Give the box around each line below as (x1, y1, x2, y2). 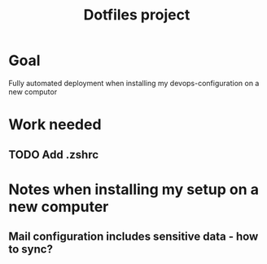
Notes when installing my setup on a (8, 180, 259, 198)
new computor (8, 87, 58, 97)
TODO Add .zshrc (8, 148, 99, 162)
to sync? (8, 242, 53, 257)
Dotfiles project (83, 6, 190, 24)
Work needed (8, 115, 102, 134)
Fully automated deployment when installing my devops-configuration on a (8, 78, 260, 88)
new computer (8, 197, 109, 216)
